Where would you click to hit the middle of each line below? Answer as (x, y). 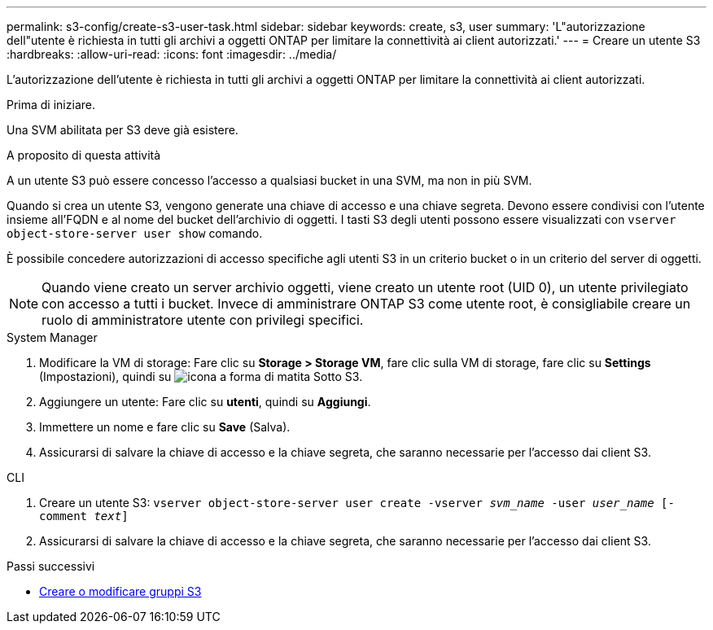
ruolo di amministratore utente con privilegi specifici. (203, 320)
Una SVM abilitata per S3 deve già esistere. (122, 130)
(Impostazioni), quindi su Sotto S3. (201, 376)
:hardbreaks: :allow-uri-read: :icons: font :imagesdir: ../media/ (172, 54)
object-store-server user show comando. (135, 233)
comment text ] (84, 516)
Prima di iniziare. (51, 105)
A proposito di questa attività (84, 155)
